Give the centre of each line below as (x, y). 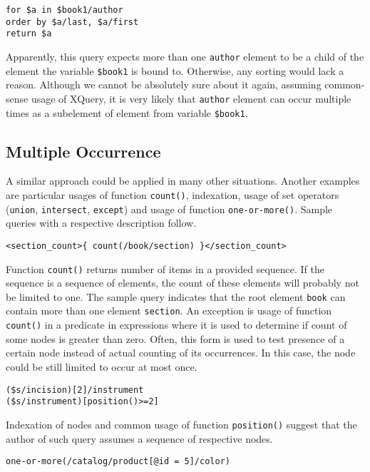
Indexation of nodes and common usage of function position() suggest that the (181, 424)
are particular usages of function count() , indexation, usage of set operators (173, 194)
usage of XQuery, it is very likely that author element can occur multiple (191, 98)
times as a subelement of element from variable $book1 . (127, 112)
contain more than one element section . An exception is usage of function (169, 311)
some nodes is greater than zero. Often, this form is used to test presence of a (175, 338)
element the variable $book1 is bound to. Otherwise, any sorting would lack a (175, 70)
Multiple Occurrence (83, 151)
